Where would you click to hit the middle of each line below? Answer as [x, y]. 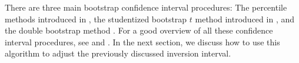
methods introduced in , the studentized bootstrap [96, 19]
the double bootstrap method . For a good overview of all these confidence [139, 30]
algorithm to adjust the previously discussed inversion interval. [118, 53]
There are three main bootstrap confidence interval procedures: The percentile [146, 7]
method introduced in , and [245, 19]
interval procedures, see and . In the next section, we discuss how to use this [142, 42]
